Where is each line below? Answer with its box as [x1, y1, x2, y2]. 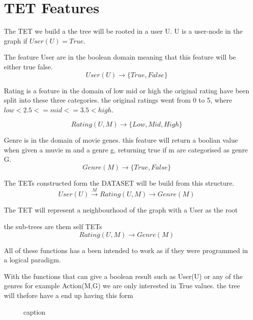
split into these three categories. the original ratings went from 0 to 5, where [4, 95, 232, 105]
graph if [4, 35, 27, 45]
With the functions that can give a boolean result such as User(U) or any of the [4, 271, 243, 281]
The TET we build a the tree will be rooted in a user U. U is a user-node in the [4, 26, 243, 36]
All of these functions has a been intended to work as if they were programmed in [4, 245, 248, 255]
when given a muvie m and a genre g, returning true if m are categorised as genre [4, 144, 248, 154]
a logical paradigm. [4, 255, 61, 265]
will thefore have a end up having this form [4, 290, 134, 300]
